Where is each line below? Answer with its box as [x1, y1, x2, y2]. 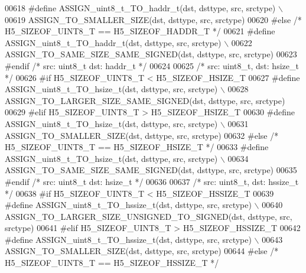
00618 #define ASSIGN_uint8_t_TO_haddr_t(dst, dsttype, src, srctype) [5, 2, 276, 14]
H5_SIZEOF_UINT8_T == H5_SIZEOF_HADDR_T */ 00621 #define [5, 25, 275, 37]
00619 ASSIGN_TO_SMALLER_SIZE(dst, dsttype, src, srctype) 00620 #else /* [5, 13, 302, 25]
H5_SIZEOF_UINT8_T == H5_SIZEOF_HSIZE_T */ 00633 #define [5, 141, 269, 153]
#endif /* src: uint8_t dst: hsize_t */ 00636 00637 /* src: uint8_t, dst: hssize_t [5, 175, 299, 187]
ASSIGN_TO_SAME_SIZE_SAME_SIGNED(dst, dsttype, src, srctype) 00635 [5, 164, 297, 176]
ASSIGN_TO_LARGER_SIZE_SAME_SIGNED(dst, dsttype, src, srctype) [5, 94, 285, 106]
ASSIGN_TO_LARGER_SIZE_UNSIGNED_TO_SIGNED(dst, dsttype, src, [5, 210, 292, 222]
